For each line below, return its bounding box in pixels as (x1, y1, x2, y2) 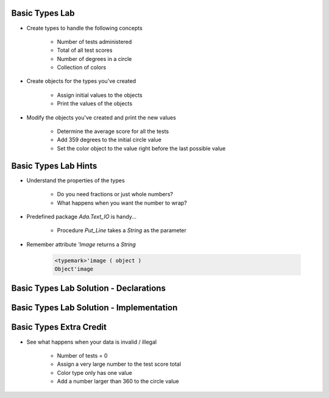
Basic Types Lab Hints (11, 160, 97, 171)
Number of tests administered (57, 38, 132, 45)
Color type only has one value (57, 369, 132, 376)
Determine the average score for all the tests (57, 128, 169, 135)
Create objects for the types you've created (26, 77, 136, 85)
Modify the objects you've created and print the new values (26, 113, 176, 121)
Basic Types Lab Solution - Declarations (11, 283, 166, 294)
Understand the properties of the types (26, 177, 125, 184)
